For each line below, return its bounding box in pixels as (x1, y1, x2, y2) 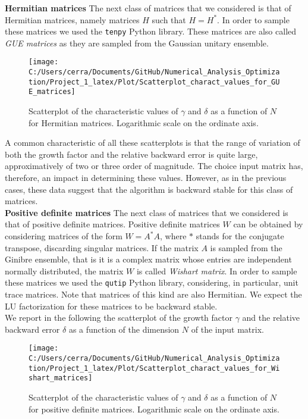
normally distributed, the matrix (5, 264, 124, 277)
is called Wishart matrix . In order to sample (136, 264, 297, 277)
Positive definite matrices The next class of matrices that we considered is (5, 206, 288, 218)
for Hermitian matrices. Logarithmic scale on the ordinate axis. (29, 116, 259, 129)
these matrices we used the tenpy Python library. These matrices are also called (5, 25, 297, 37)
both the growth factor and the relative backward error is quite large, (5, 148, 258, 160)
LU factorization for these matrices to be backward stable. (5, 299, 218, 312)
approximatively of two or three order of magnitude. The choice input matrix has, (5, 160, 303, 172)
